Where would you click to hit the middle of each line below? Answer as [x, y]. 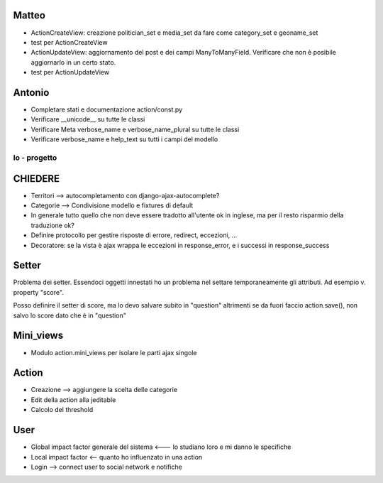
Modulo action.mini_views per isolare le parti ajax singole [114, 352]
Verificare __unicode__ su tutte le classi [88, 119]
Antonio [31, 92]
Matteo [29, 15]
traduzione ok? [52, 225]
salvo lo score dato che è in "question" [70, 315]
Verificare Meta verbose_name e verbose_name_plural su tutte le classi [135, 129]
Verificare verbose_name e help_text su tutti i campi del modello [124, 139]
